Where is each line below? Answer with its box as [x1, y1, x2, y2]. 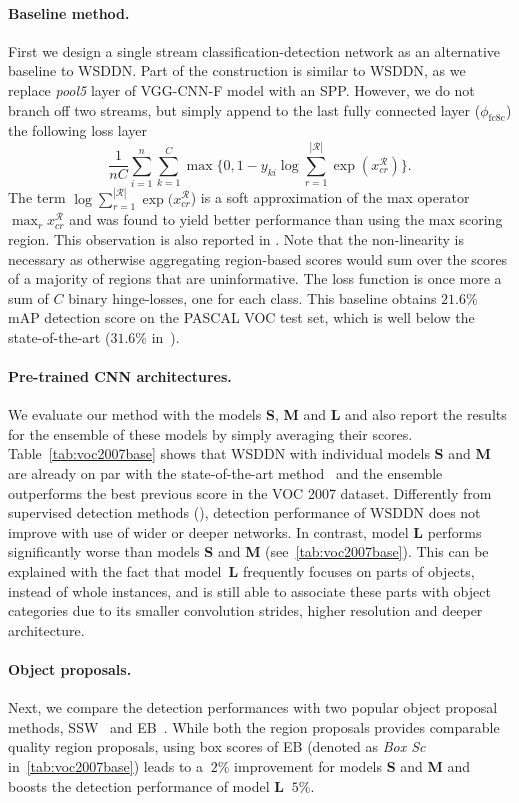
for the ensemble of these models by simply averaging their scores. [8, 423, 413, 444]
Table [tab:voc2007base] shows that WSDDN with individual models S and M [8, 443, 491, 464]
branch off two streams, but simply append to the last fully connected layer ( [8, 99, 481, 120]
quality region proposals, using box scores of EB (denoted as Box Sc [8, 736, 426, 757]
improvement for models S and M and [234, 755, 471, 776]
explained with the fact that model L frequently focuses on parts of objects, [8, 561, 475, 582]
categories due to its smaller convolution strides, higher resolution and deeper [8, 600, 483, 621]
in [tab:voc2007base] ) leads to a [8, 755, 204, 776]
